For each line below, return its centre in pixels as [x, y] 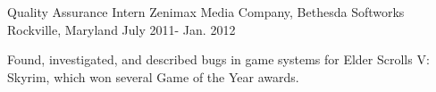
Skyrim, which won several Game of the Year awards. [153, 76]
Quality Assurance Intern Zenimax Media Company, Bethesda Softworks [206, 12]
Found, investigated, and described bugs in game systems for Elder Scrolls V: [218, 59]
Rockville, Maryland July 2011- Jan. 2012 [122, 29]
